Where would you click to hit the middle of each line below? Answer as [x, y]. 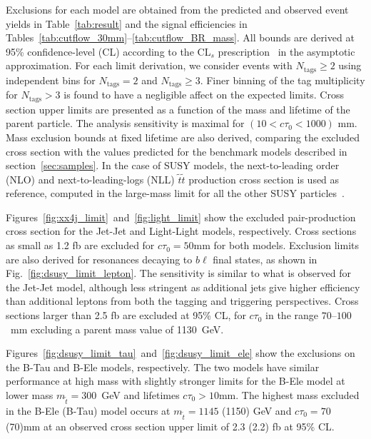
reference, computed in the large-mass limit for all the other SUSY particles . [175, 193]
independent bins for [51, 80]
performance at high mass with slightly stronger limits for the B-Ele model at [176, 381]
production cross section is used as [264, 179]
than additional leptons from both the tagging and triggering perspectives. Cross [182, 301]
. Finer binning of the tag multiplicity [283, 80]
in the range [292, 315]
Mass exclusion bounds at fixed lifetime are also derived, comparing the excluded [183, 137]
